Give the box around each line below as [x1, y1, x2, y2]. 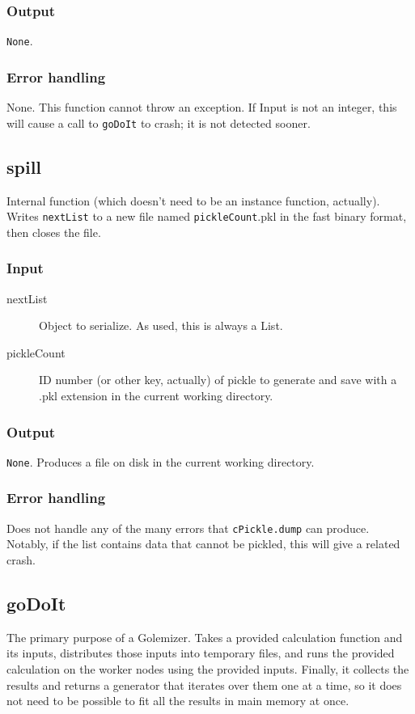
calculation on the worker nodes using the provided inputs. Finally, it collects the [6, 660, 409, 677]
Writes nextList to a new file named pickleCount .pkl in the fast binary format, [6, 208, 407, 225]
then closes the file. [6, 223, 101, 240]
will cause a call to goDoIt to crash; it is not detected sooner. [6, 114, 311, 131]
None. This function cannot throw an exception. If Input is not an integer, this [6, 99, 397, 116]
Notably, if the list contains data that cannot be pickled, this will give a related [6, 535, 400, 552]
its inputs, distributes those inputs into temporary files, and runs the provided [6, 644, 395, 661]
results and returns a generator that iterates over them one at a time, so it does [6, 676, 402, 693]
